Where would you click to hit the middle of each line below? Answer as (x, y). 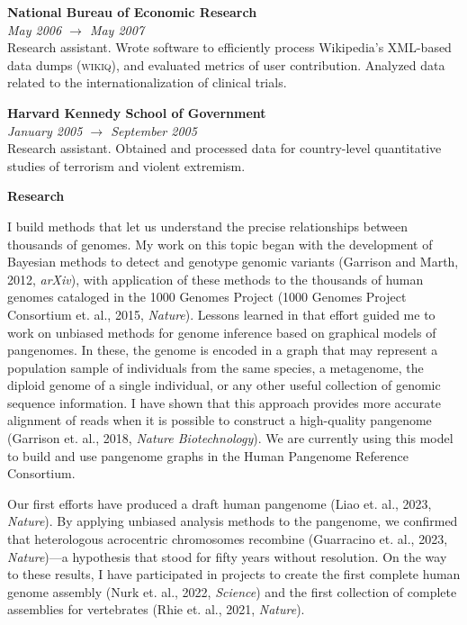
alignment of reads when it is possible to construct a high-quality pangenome (220, 420)
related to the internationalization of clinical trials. (147, 82)
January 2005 (45, 130)
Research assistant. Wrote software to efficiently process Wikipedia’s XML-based (229, 47)
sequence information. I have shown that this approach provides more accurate (224, 402)
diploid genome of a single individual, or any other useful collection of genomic (224, 385)
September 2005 (154, 130)
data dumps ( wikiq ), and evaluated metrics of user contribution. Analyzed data (226, 64)
